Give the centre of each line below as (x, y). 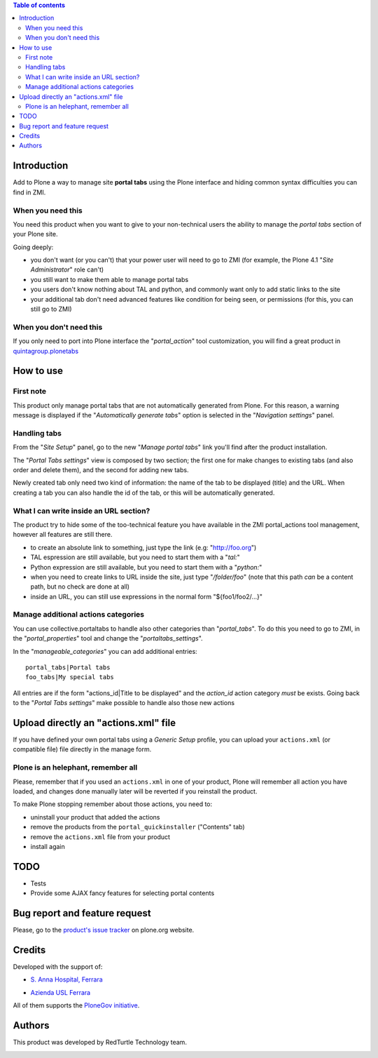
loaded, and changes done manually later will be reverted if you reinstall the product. (135, 791)
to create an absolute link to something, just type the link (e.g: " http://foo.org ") (143, 547)
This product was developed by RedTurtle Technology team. (100, 1043)
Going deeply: (33, 247)
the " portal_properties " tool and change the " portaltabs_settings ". (108, 638)
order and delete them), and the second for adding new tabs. (101, 470)
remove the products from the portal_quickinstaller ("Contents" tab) (138, 827)
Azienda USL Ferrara (61, 992)
